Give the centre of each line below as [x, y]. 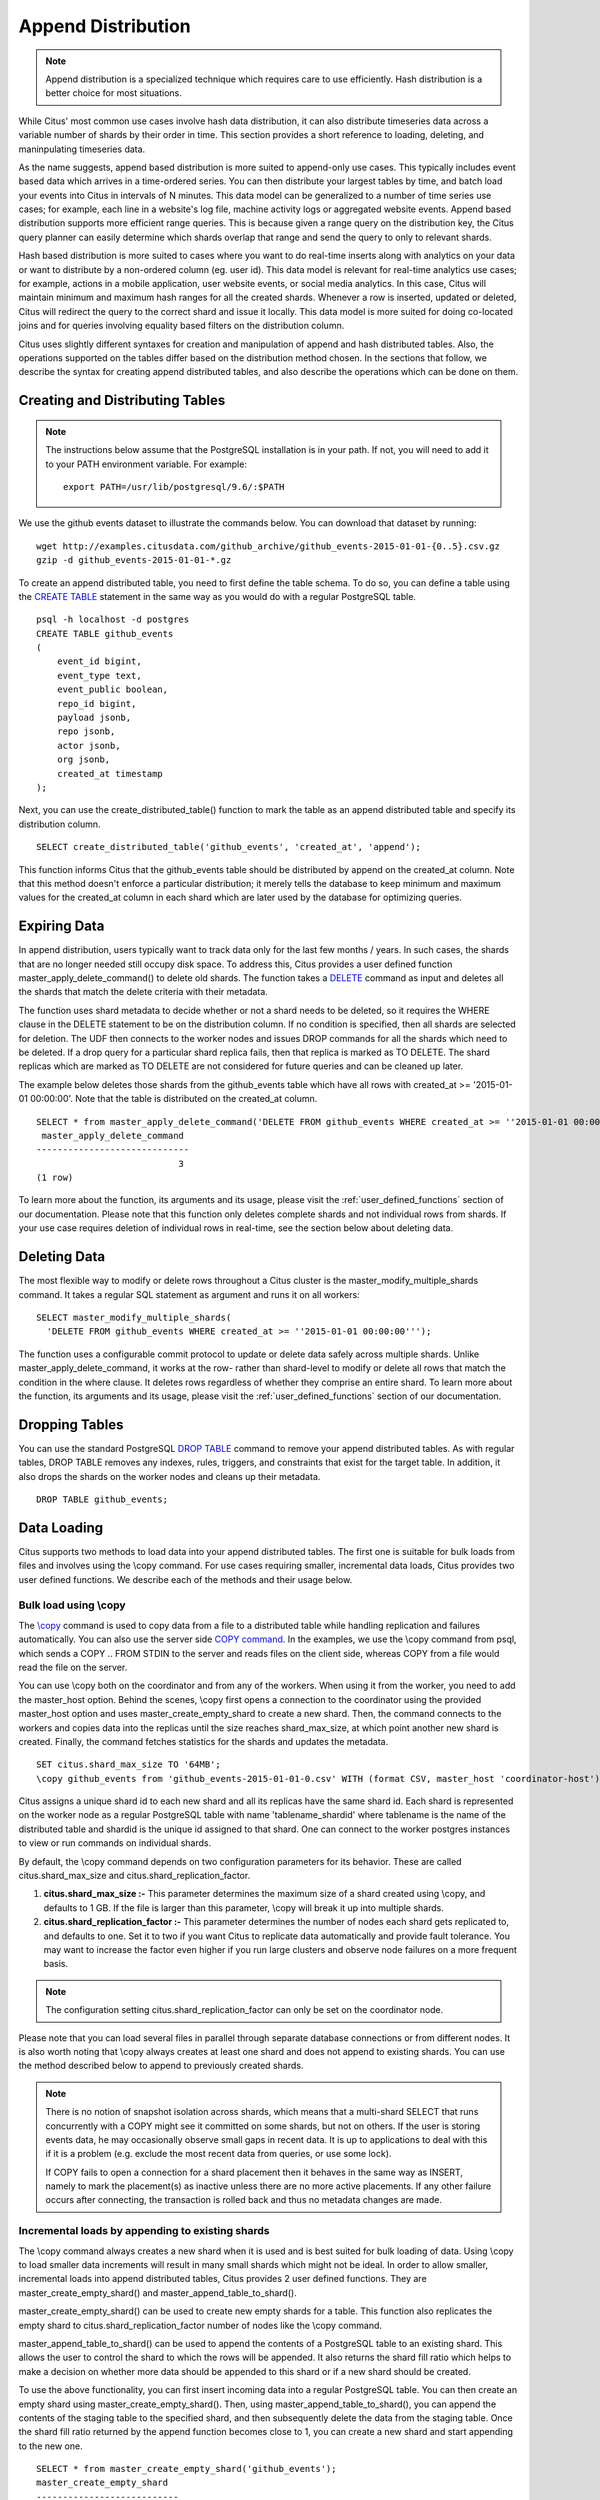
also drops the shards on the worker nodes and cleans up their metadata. [169, 1476]
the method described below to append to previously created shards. [161, 2066]
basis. [56, 1964]
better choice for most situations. [113, 93]
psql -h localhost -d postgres [113, 619]
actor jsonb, [88, 745]
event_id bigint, [99, 661]
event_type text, [99, 675]
